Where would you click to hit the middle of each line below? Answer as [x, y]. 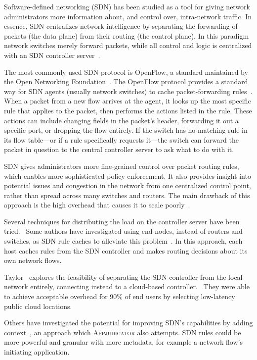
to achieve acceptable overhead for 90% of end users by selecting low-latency [120, 296]
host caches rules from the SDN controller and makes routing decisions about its [126, 250]
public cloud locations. [38, 306]
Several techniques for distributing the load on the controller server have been [122, 221]
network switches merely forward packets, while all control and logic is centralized [128, 45]
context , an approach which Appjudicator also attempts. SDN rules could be [123, 332]
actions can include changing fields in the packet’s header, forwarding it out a [121, 120]
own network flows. [33, 260]
